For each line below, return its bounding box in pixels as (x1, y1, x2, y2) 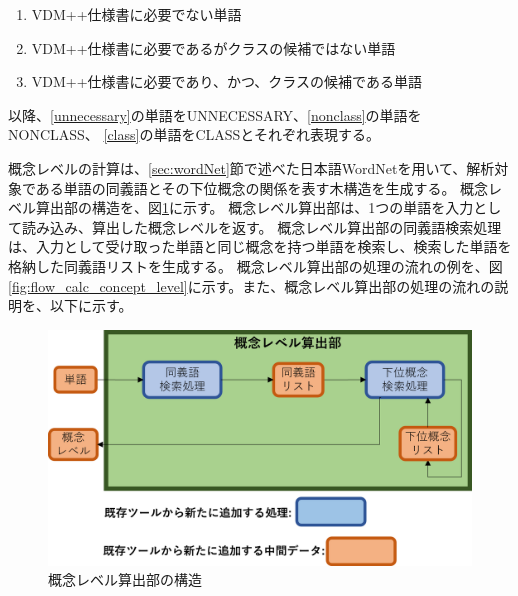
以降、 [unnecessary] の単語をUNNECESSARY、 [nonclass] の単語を (8, 104, 422, 125)
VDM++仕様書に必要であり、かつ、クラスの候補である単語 (31, 71, 422, 92)
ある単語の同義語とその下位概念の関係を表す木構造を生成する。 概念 (35, 177, 489, 198)
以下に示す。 (49, 295, 133, 316)
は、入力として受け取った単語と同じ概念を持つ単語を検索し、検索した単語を (8, 236, 512, 257)
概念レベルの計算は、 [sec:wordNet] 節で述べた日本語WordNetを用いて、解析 (8, 157, 495, 178)
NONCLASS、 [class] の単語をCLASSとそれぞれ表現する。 (8, 124, 380, 145)
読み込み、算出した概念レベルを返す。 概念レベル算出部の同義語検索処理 (21, 216, 502, 237)
